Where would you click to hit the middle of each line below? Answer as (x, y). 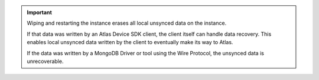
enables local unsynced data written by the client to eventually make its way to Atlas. (130, 42)
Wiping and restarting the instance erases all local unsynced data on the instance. (127, 23)
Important (40, 12)
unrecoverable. (45, 61)
